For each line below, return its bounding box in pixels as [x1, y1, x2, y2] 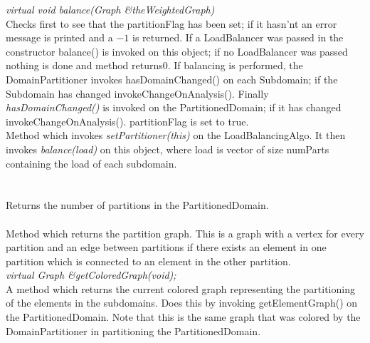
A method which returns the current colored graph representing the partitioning [6, 281, 355, 296]
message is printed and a [6, 30, 113, 45]
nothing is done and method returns [6, 58, 163, 73]
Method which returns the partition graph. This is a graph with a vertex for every [6, 225, 364, 240]
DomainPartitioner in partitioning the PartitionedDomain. [6, 323, 261, 338]
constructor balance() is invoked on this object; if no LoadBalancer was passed [6, 43, 348, 58]
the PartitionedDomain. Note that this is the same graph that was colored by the [6, 309, 361, 324]
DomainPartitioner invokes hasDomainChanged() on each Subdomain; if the [6, 71, 338, 86]
